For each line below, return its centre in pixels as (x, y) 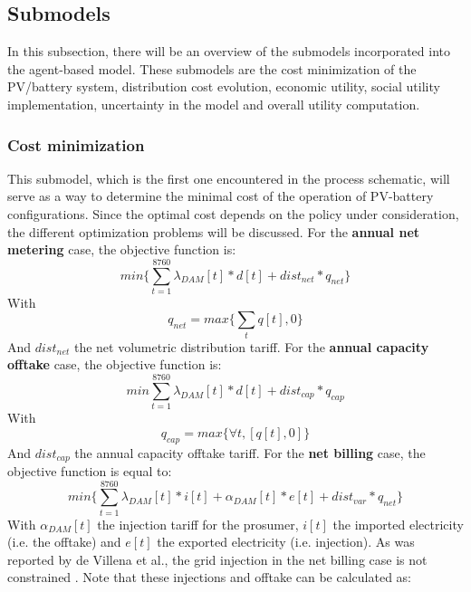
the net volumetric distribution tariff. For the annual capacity (251, 346)
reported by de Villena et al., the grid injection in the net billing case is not (217, 559)
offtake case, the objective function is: (115, 364)
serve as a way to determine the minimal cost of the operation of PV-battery (221, 196)
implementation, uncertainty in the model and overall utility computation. (214, 104)
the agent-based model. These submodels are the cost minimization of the (212, 68)
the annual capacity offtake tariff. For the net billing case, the (250, 452)
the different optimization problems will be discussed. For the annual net (214, 231)
